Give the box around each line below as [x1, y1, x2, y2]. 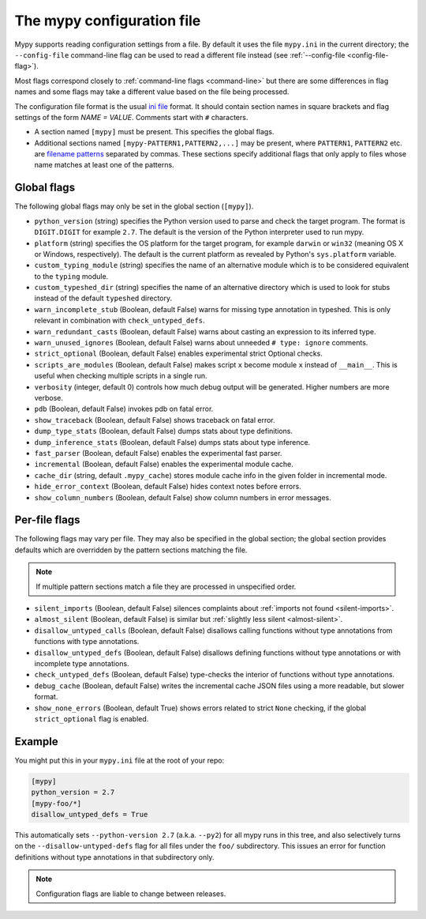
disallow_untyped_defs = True [31, 810, 148, 819]
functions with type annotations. [34, 637, 140, 646]
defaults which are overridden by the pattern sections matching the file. [14, 545, 248, 555]
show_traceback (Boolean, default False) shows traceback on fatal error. [34, 415, 275, 424]
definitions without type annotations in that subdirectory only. [14, 852, 215, 861]
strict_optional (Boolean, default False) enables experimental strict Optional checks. [34, 348, 323, 359]
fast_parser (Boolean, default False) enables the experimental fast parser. [34, 448, 282, 458]
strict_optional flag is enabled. [34, 714, 149, 723]
